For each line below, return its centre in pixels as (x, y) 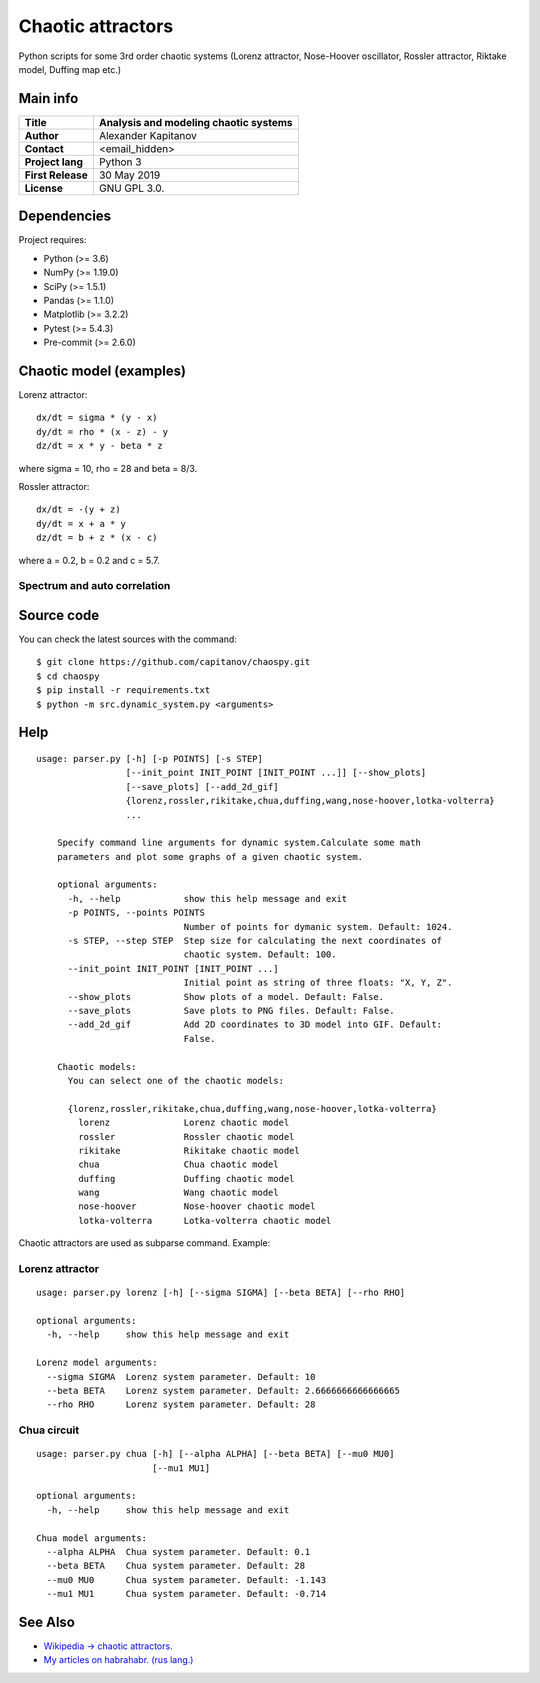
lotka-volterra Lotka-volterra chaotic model (205, 1220)
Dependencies (65, 216)
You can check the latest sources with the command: (127, 639)
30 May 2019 (129, 175)
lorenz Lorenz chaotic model (184, 1123)
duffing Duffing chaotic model (186, 1178)
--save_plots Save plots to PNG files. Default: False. (231, 1010)
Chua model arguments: (92, 1538)
